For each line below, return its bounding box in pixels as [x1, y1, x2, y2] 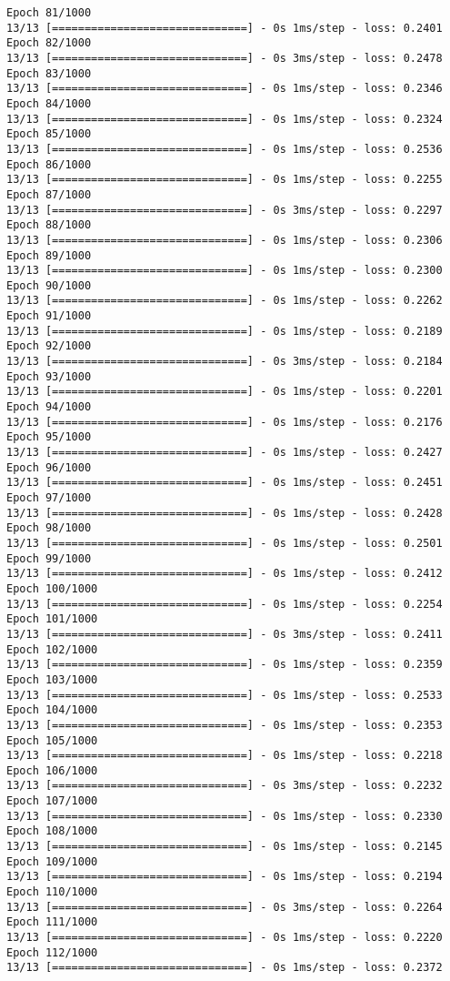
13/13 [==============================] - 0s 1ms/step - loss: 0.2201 [6, 385, 443, 399]
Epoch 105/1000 [6, 733, 98, 747]
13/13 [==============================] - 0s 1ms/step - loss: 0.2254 [6, 597, 443, 611]
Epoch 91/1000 [6, 309, 92, 323]
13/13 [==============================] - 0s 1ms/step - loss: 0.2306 [6, 233, 443, 247]
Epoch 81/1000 [6, 6, 92, 19]
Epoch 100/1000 [6, 582, 98, 595]
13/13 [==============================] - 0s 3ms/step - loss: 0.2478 [6, 51, 443, 65]
